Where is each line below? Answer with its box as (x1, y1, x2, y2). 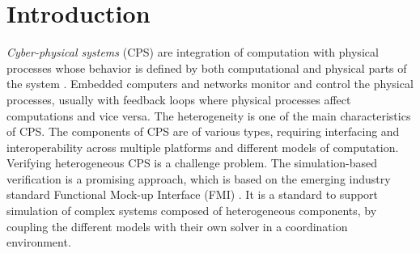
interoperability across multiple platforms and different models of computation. (6, 138, 399, 155)
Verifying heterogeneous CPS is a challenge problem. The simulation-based (6, 154, 377, 171)
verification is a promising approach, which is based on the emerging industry (6, 170, 391, 187)
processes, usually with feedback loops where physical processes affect (6, 91, 351, 108)
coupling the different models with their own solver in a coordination (6, 217, 348, 234)
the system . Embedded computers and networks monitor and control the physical (6, 75, 414, 92)
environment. (6, 234, 71, 251)
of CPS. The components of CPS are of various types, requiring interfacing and (6, 123, 400, 140)
